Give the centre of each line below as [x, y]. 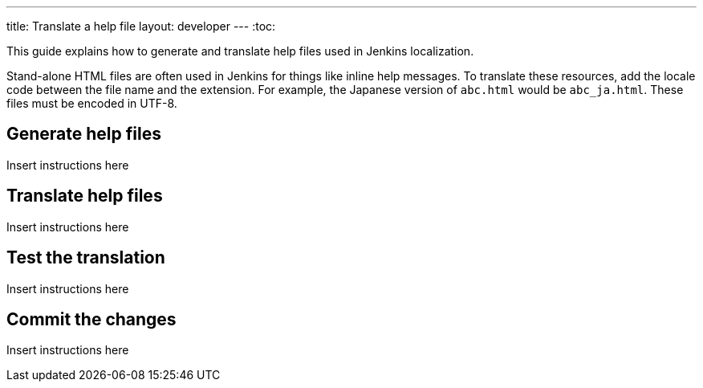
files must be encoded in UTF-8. [92, 103]
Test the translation [86, 258]
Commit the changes [91, 319]
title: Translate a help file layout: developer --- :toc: [141, 26]
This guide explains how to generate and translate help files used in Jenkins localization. [240, 51]
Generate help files [84, 134]
